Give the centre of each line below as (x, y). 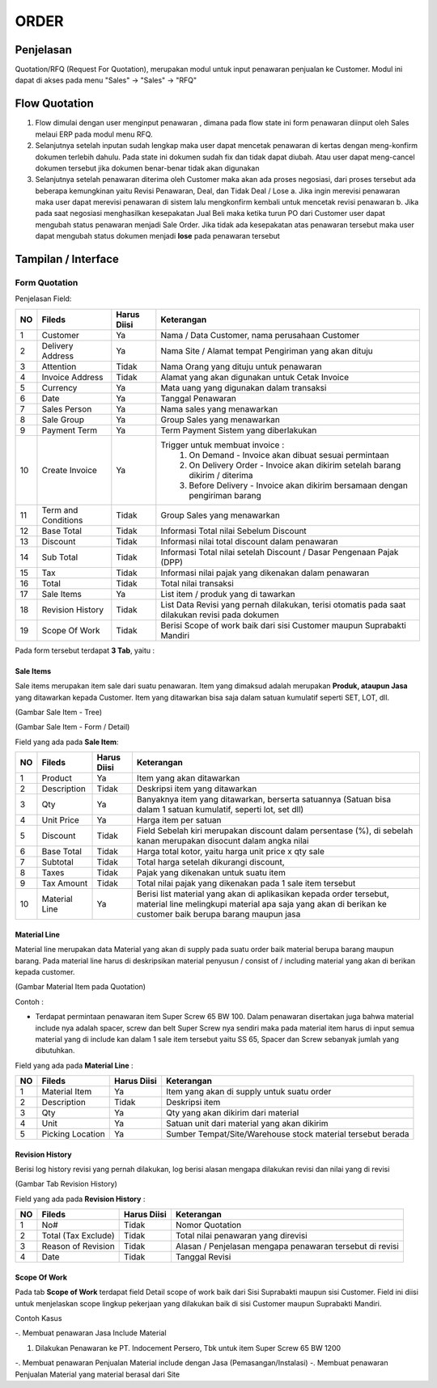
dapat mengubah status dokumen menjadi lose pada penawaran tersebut (158, 236)
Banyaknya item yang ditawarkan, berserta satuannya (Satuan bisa (264, 799)
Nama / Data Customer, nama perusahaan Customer (260, 335)
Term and (60, 510)
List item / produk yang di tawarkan (228, 594)
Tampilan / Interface (67, 259)
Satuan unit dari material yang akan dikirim (247, 1124)
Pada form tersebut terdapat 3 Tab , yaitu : (85, 650)
